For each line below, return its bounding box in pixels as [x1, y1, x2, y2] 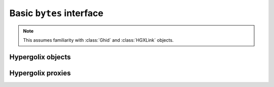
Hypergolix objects [9, 53, 71, 61]
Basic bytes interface [9, 8, 104, 19]
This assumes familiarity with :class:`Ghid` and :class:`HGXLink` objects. [23, 37, 174, 43]
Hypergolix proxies [9, 68, 71, 77]
